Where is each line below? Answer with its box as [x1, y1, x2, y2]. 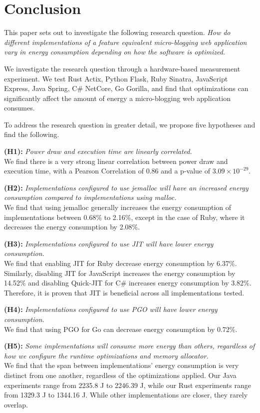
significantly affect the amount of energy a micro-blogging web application [4, 92, 231, 103]
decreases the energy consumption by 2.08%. [4, 221, 140, 232]
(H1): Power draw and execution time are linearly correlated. [4, 146, 192, 156]
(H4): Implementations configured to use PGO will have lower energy [4, 304, 218, 314]
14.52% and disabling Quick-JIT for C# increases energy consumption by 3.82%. [4, 277, 252, 288]
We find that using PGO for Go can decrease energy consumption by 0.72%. [4, 323, 238, 334]
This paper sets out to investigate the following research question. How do [4, 27, 231, 37]
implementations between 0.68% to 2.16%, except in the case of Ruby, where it [4, 211, 245, 222]
